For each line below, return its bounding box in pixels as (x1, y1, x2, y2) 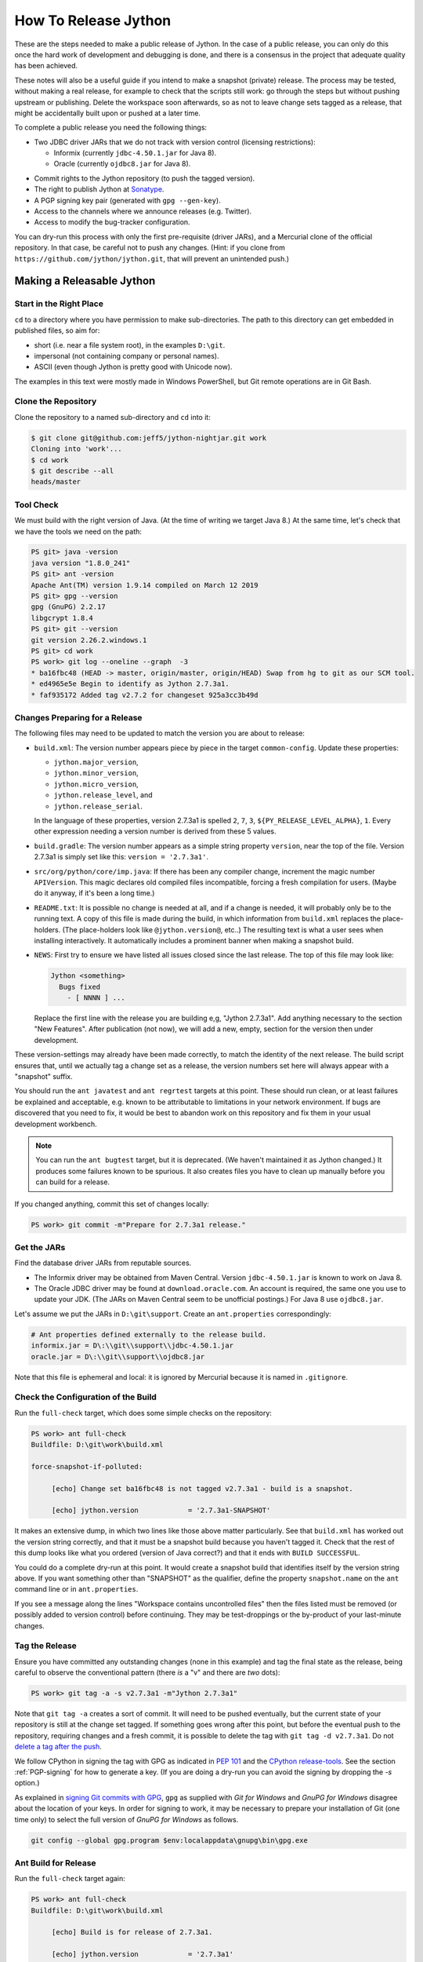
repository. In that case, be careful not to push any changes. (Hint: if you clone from (14, 243, 286, 253)
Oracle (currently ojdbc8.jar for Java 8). (53, 159, 191, 169)
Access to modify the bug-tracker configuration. (34, 217, 191, 227)
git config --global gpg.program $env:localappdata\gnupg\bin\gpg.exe (31, 1836, 309, 1844)
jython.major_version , (53, 757, 139, 767)
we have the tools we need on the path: (14, 527, 143, 536)
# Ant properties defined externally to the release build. (31, 1330, 267, 1339)
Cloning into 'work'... (31, 444, 123, 454)
